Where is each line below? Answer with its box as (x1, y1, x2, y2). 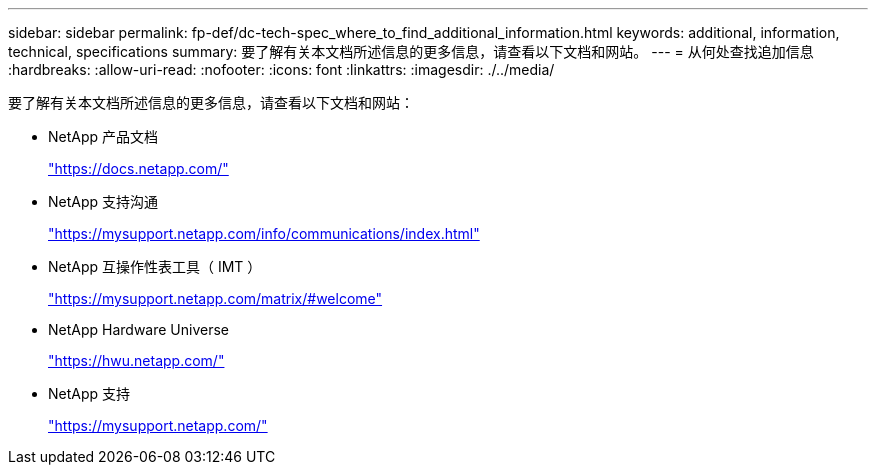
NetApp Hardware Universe (48, 321, 230, 338)
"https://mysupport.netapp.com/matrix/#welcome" (48, 290, 383, 307)
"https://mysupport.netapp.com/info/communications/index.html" (48, 225, 480, 242)
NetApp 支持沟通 (48, 193, 159, 210)
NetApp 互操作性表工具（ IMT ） (48, 258, 262, 275)
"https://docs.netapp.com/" (48, 160, 229, 177)
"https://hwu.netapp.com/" (48, 352, 225, 369)
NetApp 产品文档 (48, 128, 159, 145)
